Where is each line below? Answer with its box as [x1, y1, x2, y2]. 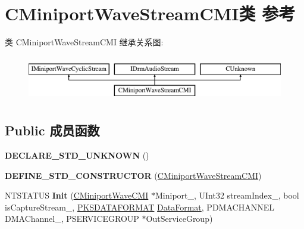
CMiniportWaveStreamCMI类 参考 [5, 1, 296, 26]
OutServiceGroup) [146, 212, 213, 225]
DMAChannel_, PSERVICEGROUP [5, 212, 139, 225]
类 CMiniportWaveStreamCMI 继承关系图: [5, 36, 164, 48]
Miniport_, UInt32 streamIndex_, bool [155, 189, 299, 202]
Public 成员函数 [5, 121, 100, 140]
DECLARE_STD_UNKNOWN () [5, 149, 149, 162]
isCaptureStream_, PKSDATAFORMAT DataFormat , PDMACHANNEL [5, 200, 274, 213]
